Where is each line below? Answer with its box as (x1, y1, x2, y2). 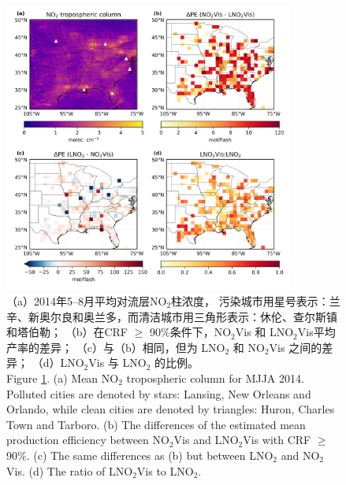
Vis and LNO (173, 431, 239, 448)
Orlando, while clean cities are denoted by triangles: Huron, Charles (6, 401, 335, 417)
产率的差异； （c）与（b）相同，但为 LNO (6, 339, 225, 355)
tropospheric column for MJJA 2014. (126, 369, 304, 386)
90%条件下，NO (149, 324, 232, 340)
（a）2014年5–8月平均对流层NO (6, 292, 167, 309)
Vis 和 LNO (235, 324, 294, 340)
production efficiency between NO (6, 431, 169, 448)
